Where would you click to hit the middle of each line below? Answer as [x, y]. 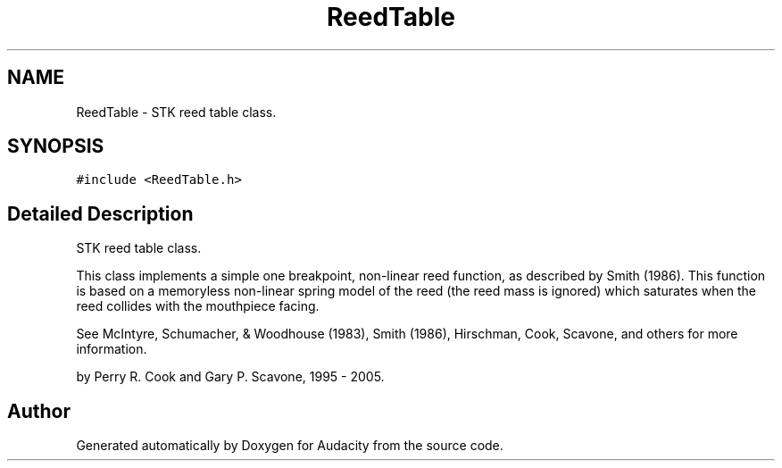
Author [39, 411]
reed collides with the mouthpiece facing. [198, 306]
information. [112, 349]
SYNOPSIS [56, 146]
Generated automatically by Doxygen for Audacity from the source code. [290, 446]
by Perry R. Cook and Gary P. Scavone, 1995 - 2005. [230, 377]
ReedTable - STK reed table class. [176, 112]
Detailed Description [100, 213]
